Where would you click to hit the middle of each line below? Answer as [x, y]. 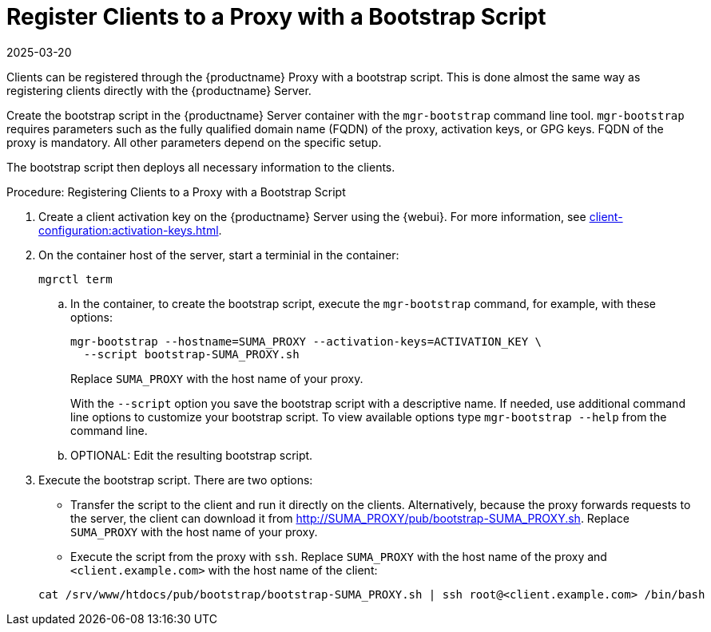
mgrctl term [75, 279]
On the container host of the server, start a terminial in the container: [219, 255]
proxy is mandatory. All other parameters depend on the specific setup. [194, 142]
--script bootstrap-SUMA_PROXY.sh [191, 354]
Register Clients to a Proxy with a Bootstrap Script [276, 17]
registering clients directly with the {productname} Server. [159, 90]
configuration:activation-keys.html [129, 230]
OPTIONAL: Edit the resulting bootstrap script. [192, 455]
